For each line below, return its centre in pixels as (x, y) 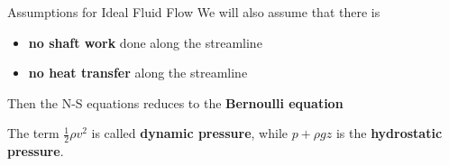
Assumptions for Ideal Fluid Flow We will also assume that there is (194, 12)
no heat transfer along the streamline (138, 73)
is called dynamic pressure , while (189, 133)
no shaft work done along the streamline (145, 42)
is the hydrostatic (389, 133)
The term (33, 133)
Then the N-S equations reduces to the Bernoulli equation (175, 102)
